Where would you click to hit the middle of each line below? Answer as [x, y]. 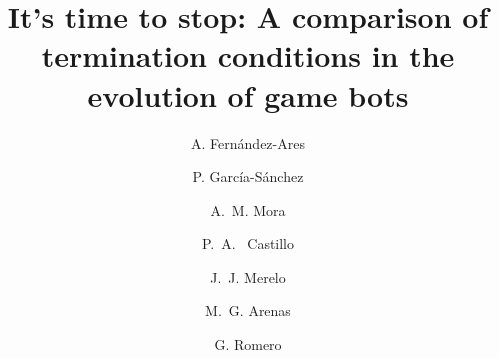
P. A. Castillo [248, 243]
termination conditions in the [248, 55]
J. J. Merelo [248, 276]
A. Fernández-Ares [248, 142]
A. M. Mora [248, 209]
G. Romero [248, 344]
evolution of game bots [248, 94]
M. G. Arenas [248, 310]
